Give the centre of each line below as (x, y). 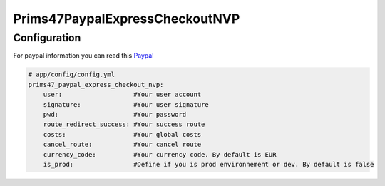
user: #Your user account (122, 95)
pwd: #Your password (115, 114)
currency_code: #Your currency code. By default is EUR (160, 154)
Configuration (47, 38)
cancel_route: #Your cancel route (122, 145)
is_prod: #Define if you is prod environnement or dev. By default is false (209, 164)
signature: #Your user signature (126, 104)
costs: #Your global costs (122, 134)
